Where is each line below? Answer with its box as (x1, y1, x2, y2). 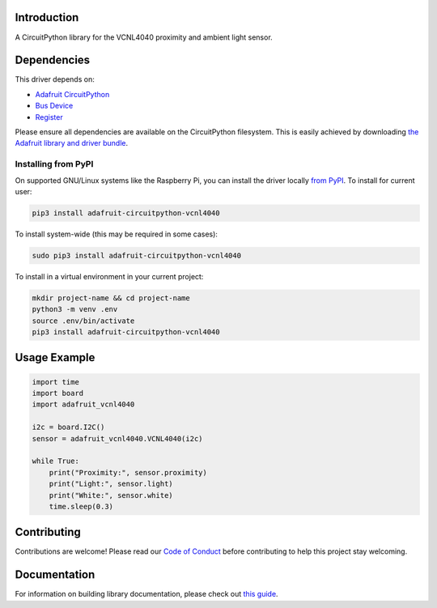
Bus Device (35, 101, 74, 111)
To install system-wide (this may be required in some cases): (15, 229, 218, 239)
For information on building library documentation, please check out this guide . (15, 589, 278, 599)
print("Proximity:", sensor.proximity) (49, 468, 208, 477)
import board (32, 389, 84, 398)
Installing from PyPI (15, 159, 94, 170)
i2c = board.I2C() (32, 423, 105, 432)
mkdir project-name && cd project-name (32, 293, 190, 303)
